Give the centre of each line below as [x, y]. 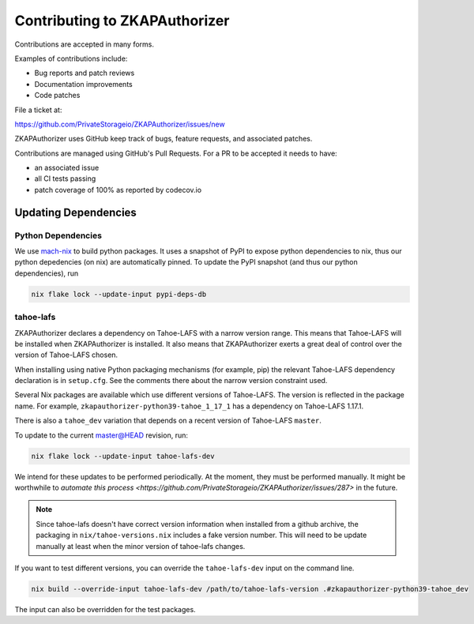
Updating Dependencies [76, 212]
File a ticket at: [38, 110]
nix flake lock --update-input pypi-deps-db [119, 294]
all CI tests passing [65, 179]
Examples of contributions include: [71, 58]
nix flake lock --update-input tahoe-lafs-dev [123, 456]
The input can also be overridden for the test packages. [105, 609]
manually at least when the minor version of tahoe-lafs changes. [141, 546]
